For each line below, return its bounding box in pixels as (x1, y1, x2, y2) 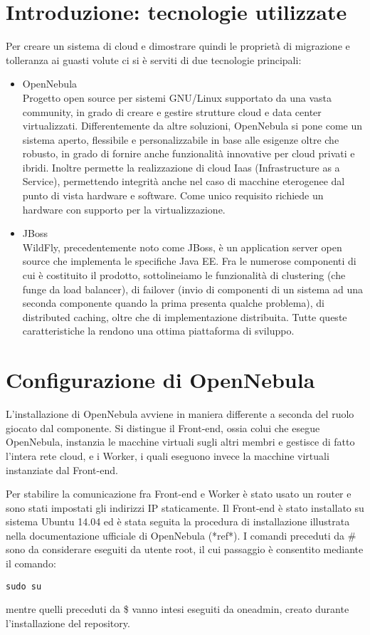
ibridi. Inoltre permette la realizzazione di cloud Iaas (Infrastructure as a (22, 159, 340, 174)
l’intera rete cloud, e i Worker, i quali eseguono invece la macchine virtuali (6, 448, 329, 463)
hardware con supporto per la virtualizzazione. (22, 201, 226, 216)
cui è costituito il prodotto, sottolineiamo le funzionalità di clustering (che (22, 268, 346, 283)
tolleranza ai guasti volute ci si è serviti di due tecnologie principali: (6, 52, 302, 67)
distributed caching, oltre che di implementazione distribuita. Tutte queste (22, 309, 347, 324)
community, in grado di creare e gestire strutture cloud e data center (22, 104, 322, 119)
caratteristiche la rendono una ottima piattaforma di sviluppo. (22, 323, 295, 338)
